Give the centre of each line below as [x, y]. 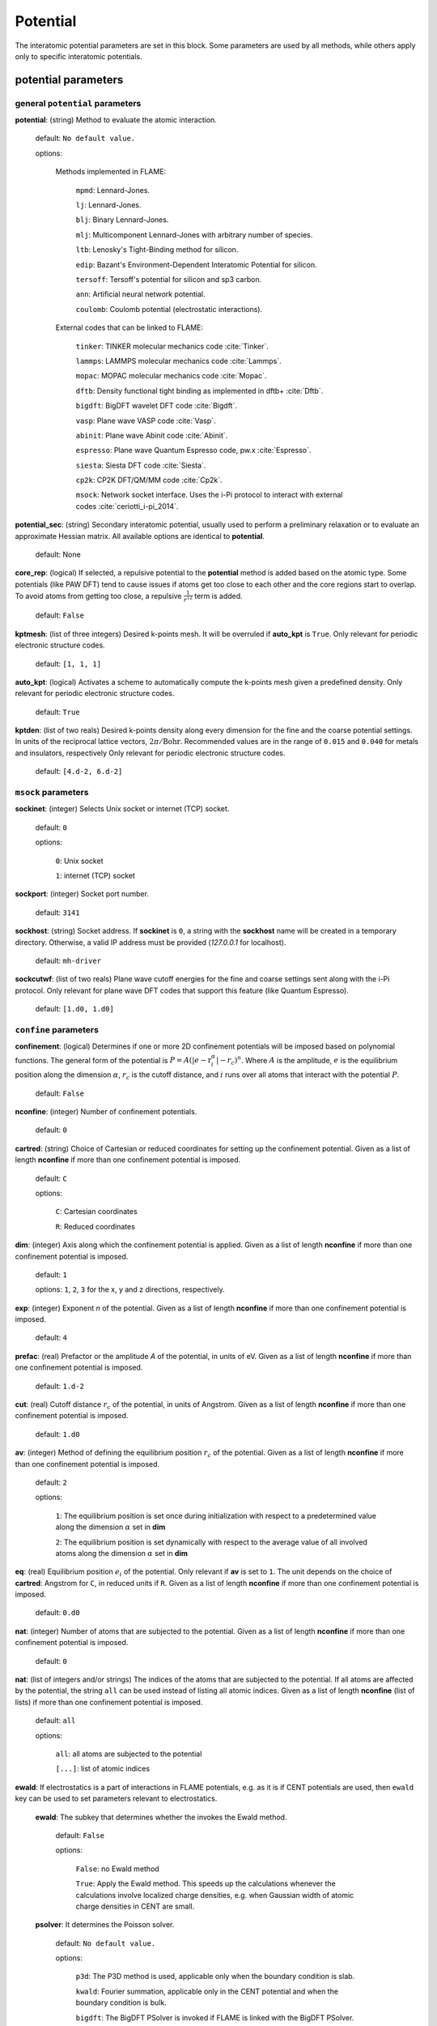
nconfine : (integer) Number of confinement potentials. [106, 1111]
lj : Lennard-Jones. [108, 205]
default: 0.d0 [57, 1613]
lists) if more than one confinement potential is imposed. [109, 1702]
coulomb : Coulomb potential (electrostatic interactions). [169, 309]
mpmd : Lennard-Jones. [112, 190]
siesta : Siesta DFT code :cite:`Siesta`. [141, 465]
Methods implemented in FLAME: [111, 172]
